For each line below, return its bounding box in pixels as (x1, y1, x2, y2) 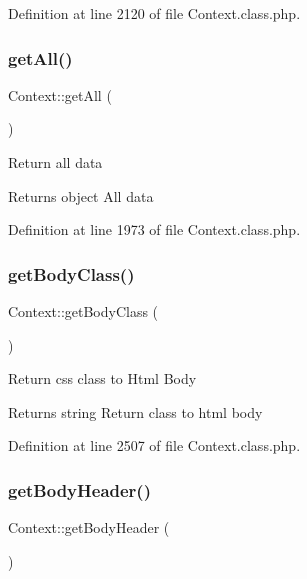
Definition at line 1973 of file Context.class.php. (8, 219, 301, 240)
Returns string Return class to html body (8, 401, 263, 422)
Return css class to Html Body (8, 368, 197, 389)
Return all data (8, 152, 103, 172)
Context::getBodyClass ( (8, 301, 159, 321)
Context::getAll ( (8, 84, 112, 105)
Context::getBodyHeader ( (8, 517, 170, 538)
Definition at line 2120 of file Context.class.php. (8, 3, 301, 23)
